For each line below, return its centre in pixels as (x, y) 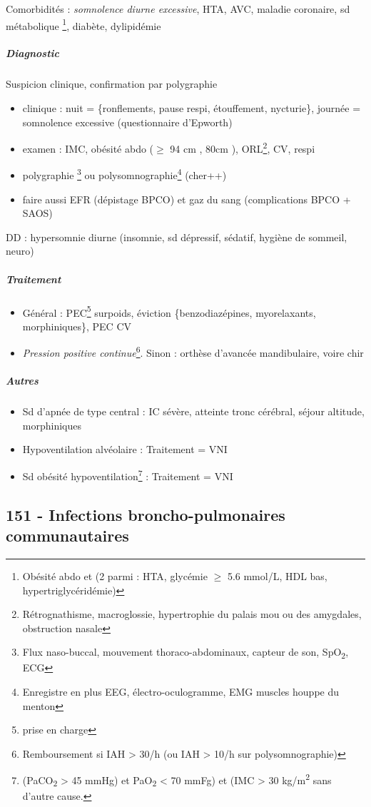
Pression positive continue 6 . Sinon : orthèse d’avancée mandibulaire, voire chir (193, 352)
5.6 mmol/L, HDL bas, (277, 575)
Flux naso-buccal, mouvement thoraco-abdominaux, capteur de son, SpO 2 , (185, 653)
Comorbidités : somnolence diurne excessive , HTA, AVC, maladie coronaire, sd (178, 9)
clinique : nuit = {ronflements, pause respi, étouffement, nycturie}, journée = (192, 108)
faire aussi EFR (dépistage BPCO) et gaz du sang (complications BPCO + (187, 199)
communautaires (67, 536)
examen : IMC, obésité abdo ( (88, 148)
